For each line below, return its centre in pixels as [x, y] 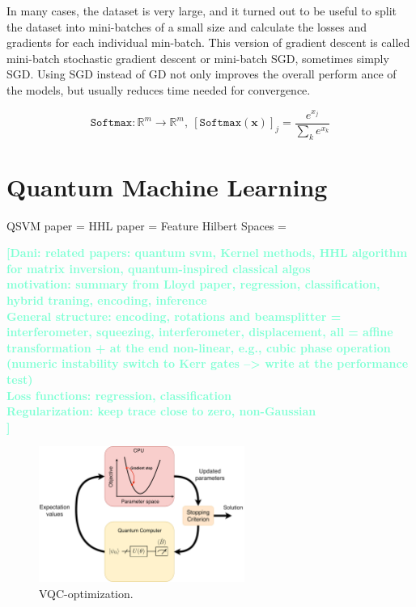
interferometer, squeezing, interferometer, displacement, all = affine [200, 332]
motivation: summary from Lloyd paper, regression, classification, [193, 284]
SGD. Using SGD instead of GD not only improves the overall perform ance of [202, 74]
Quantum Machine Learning [167, 186]
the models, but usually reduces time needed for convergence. [159, 89]
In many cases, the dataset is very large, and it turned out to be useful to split [202, 11]
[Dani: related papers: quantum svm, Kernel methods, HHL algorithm [207, 253]
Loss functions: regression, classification [119, 395]
